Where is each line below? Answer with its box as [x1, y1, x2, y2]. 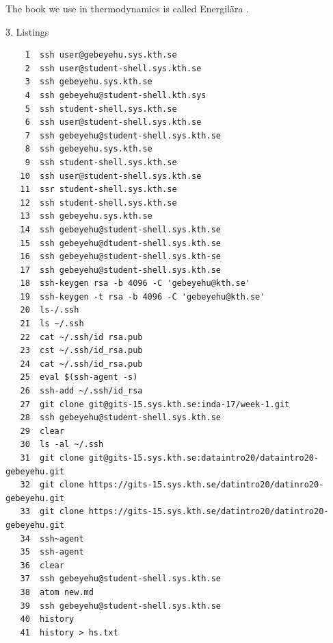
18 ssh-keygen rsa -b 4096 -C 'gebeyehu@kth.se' [20, 278, 250, 289]
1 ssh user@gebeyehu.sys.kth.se [25, 50, 177, 60]
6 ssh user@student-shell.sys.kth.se [25, 117, 202, 128]
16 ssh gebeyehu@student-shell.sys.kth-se [20, 252, 221, 262]
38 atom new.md [20, 587, 94, 597]
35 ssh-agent [20, 547, 84, 557]
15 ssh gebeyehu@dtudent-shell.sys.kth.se [20, 238, 221, 248]
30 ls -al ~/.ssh [20, 439, 104, 450]
